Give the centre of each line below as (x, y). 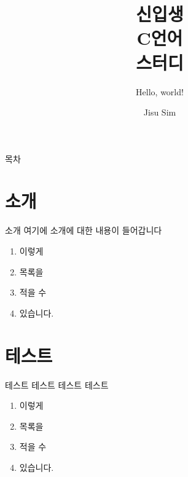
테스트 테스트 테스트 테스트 (57, 384)
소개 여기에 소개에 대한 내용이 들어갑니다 (84, 230)
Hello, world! (160, 91)
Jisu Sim (160, 112)
